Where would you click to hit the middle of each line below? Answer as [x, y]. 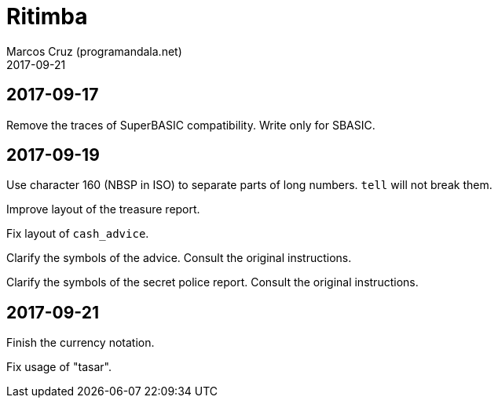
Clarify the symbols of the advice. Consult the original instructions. [179, 258]
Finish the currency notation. [81, 343]
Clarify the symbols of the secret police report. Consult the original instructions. [212, 282]
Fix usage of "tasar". [59, 367]
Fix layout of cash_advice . [78, 234]
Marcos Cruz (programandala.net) [94, 51]
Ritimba [47, 16]
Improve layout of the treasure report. [103, 209]
